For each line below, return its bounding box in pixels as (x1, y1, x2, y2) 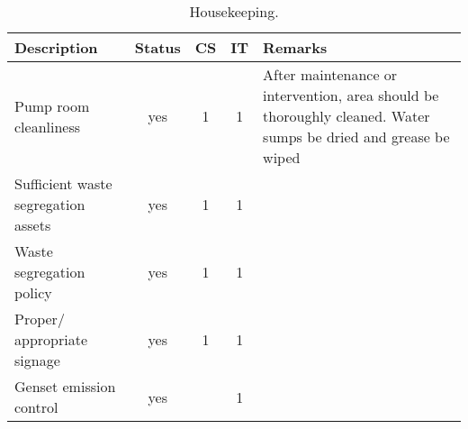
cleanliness (14, 115, 81, 137)
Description (14, 37, 98, 58)
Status (134, 37, 181, 58)
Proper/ (14, 308, 65, 329)
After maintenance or (263, 64, 398, 85)
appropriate (14, 329, 88, 350)
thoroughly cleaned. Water (263, 105, 430, 126)
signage (14, 350, 60, 370)
